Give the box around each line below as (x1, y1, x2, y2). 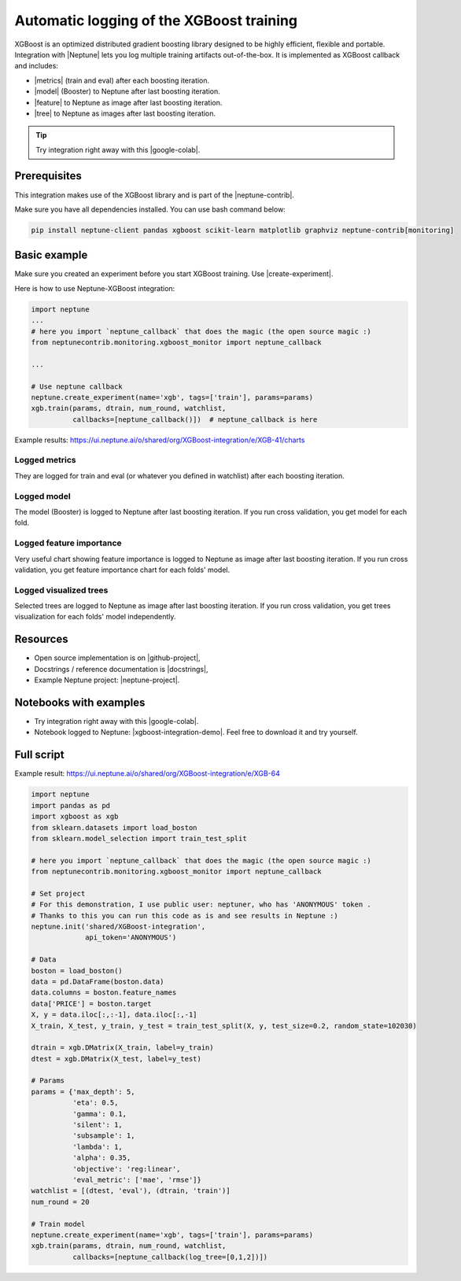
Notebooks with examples (14, 696, 146, 709)
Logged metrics (14, 455, 76, 466)
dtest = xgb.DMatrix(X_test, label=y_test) (31, 1054, 202, 1063)
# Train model (31, 1220, 86, 1228)
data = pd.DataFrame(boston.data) (31, 976, 164, 986)
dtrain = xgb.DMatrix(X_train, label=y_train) (31, 1043, 214, 1052)
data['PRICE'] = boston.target (31, 999, 153, 1008)
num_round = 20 (31, 1197, 90, 1206)
